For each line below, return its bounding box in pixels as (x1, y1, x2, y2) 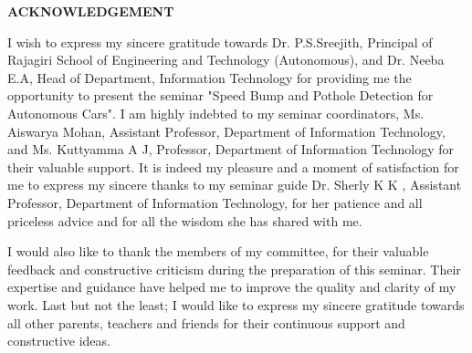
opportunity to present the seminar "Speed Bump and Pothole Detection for (7, 86, 434, 105)
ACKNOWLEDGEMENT (7, 2, 174, 20)
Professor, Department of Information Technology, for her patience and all (7, 192, 423, 212)
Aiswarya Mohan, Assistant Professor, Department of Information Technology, (7, 121, 446, 140)
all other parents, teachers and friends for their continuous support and (7, 313, 405, 332)
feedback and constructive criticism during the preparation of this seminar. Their (7, 259, 461, 278)
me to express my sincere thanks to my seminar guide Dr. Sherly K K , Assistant (7, 175, 462, 194)
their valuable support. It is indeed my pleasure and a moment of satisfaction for (7, 157, 459, 176)
